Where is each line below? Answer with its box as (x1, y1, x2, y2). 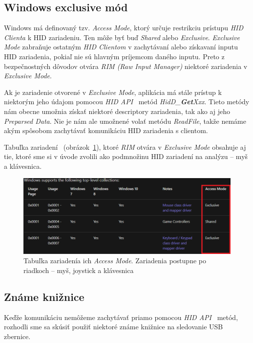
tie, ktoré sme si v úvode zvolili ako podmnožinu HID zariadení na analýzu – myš (4, 151, 248, 161)
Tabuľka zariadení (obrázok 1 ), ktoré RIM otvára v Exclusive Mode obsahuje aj (4, 141, 246, 152)
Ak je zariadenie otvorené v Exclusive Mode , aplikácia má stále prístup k (4, 87, 222, 97)
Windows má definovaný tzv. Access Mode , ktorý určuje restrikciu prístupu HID (4, 23, 244, 33)
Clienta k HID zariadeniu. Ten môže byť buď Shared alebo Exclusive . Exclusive (4, 32, 240, 42)
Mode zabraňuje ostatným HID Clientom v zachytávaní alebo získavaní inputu (4, 42, 238, 52)
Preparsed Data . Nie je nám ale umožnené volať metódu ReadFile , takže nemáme (4, 115, 246, 126)
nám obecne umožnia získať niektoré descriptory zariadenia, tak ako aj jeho (4, 106, 231, 116)
